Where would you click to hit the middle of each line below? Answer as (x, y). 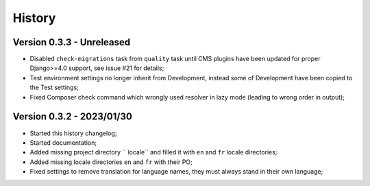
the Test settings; (54, 88)
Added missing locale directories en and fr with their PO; (111, 162)
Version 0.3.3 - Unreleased (71, 42)
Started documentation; (63, 142)
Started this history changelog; (73, 133)
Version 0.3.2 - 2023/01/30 (73, 117)
